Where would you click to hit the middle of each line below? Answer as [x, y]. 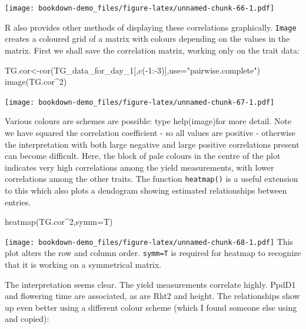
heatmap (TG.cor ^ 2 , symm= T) [59, 222]
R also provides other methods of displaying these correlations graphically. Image [151, 27]
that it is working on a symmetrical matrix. [83, 265]
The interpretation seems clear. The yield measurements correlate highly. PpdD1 [150, 284]
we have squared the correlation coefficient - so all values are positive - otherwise [150, 132]
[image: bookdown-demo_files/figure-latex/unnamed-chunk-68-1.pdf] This [149, 241]
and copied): [27, 319]
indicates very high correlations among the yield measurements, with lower [139, 167]
